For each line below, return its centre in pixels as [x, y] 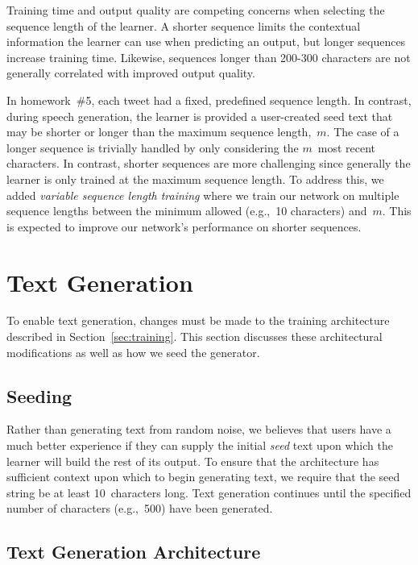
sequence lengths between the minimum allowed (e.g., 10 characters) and [187, 211]
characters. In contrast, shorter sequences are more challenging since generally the [209, 163]
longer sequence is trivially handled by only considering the [153, 147]
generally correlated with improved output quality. [131, 73]
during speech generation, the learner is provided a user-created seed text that [200, 116]
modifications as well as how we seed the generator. [133, 352]
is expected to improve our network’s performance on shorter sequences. [184, 226]
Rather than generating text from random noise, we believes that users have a [199, 429]
